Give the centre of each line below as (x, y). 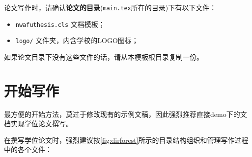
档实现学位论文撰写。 (38, 123)
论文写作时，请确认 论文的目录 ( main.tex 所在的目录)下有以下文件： (110, 7)
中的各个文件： (28, 149)
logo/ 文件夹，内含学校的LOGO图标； (77, 40)
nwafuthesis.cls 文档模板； (60, 24)
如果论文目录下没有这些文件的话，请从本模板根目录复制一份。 (104, 56)
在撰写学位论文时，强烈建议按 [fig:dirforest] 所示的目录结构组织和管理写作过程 (126, 140)
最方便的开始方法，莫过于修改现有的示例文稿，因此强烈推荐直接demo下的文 (126, 114)
